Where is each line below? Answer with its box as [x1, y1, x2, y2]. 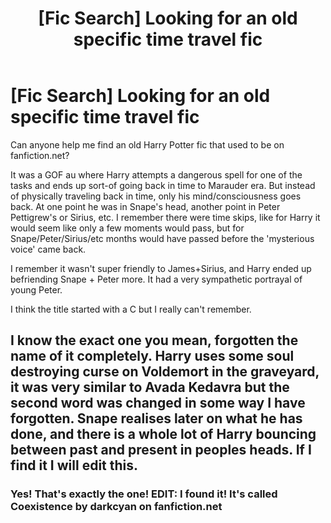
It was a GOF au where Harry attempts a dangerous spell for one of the [10, 168, 303, 181]
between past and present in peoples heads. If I [10, 442, 312, 459]
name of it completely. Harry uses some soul [10, 348, 295, 365]
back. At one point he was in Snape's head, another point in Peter [10, 200, 281, 212]
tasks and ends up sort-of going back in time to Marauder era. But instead [10, 179, 316, 191]
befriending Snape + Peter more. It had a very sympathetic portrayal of [10, 273, 303, 285]
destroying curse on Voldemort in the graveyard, [10, 363, 320, 381]
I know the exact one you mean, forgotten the [10, 332, 299, 349]
